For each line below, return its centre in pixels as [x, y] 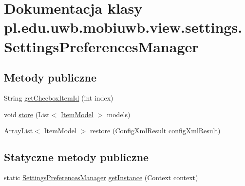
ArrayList [19, 131]
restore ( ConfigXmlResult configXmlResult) [155, 131]
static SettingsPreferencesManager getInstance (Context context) [101, 177]
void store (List [27, 114]
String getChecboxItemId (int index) [59, 97]
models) [119, 114]
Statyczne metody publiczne [76, 157]
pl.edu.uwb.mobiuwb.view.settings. [123, 27]
